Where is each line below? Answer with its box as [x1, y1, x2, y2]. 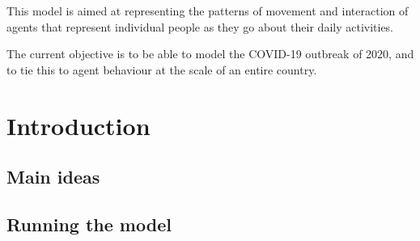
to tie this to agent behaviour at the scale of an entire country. [6, 61, 317, 78]
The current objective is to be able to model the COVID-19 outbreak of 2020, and [6, 45, 414, 62]
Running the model [6, 211, 172, 236]
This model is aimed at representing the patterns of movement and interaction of [6, 2, 409, 19]
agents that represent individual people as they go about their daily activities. [6, 18, 394, 35]
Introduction [6, 108, 151, 142]
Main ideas [6, 164, 100, 189]
